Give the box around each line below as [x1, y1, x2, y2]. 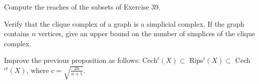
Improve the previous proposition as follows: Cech [4, 55, 157, 65]
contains [4, 28, 30, 39]
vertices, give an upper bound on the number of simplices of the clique [38, 28, 255, 39]
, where [26, 64, 49, 75]
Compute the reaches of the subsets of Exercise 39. [4, 2, 160, 12]
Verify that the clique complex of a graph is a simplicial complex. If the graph [4, 18, 244, 29]
